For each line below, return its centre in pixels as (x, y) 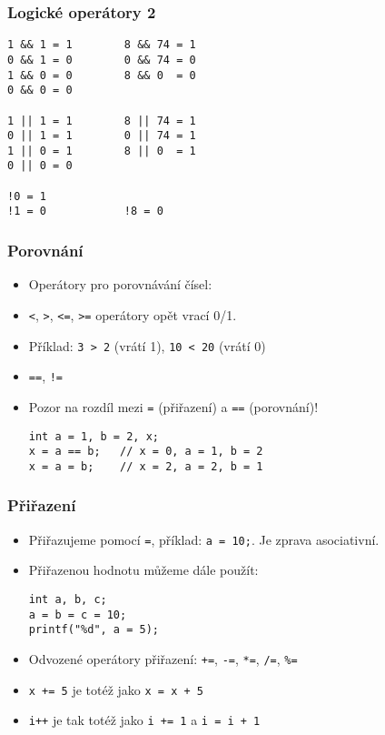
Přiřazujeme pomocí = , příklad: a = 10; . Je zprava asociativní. (204, 539)
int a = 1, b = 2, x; (94, 436)
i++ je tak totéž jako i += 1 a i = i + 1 (144, 720)
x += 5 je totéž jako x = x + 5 (116, 689)
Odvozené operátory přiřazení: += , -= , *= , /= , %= (163, 658)
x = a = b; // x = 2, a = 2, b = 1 (146, 466)
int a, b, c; (68, 599)
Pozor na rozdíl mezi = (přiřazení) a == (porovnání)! (173, 406)
